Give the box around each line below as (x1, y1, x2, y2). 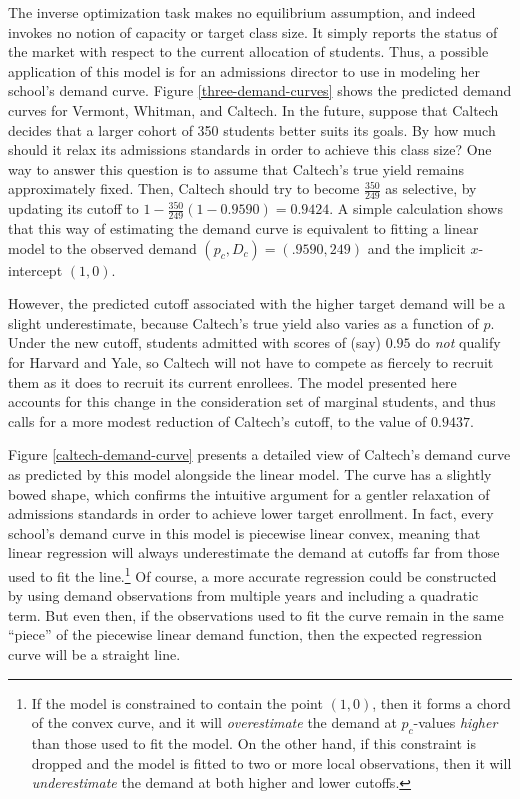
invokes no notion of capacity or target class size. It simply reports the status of (8, 21, 498, 42)
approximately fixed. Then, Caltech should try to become (8, 178, 360, 199)
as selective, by (385, 178, 477, 199)
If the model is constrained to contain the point (31, 692, 323, 713)
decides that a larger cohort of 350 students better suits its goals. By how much (8, 119, 496, 140)
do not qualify (415, 332, 501, 353)
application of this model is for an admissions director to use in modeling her (8, 60, 480, 81)
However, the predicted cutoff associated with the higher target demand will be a (8, 293, 506, 314)
